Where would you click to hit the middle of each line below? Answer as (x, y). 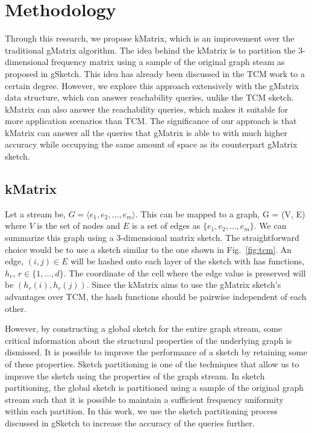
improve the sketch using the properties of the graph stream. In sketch (135, 375)
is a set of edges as (166, 226)
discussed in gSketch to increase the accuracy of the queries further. (130, 422)
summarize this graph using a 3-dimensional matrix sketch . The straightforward (152, 238)
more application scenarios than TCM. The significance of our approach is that (151, 121)
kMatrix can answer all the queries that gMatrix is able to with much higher (146, 132)
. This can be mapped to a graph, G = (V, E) (220, 213)
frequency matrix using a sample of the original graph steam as (168, 62)
